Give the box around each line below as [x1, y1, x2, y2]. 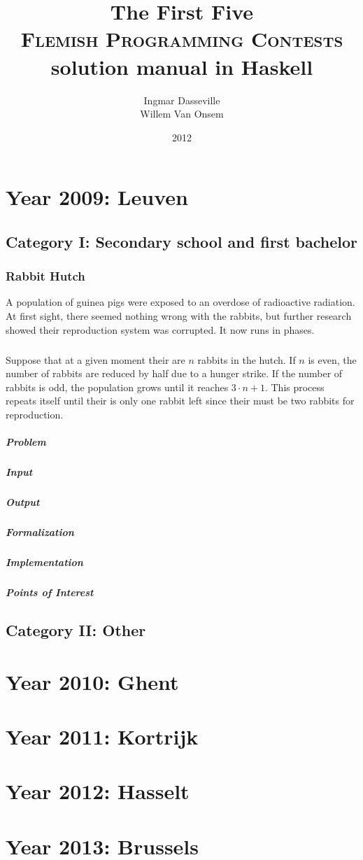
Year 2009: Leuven [6, 183, 188, 211]
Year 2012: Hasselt [6, 777, 190, 805]
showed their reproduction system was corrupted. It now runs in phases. [6, 322, 315, 337]
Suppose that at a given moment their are [6, 352, 185, 367]
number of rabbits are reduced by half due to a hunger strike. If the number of [6, 366, 343, 381]
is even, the [308, 352, 357, 367]
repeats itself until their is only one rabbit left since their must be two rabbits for [6, 393, 355, 408]
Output [6, 495, 40, 509]
